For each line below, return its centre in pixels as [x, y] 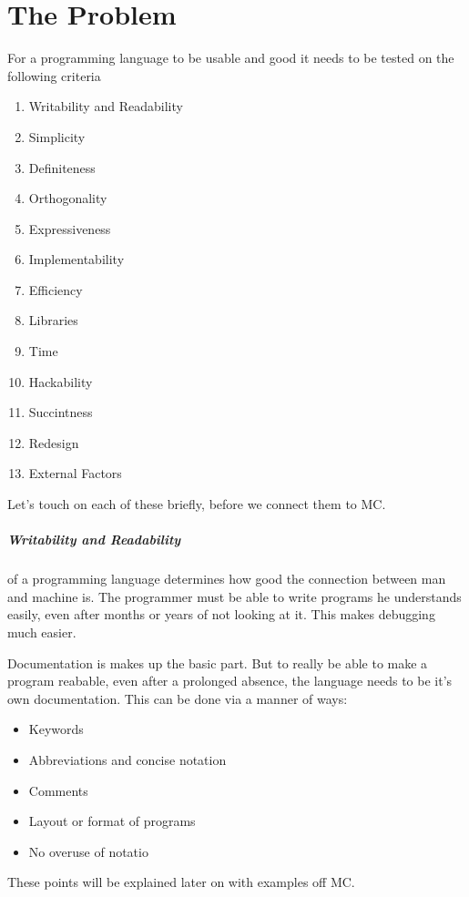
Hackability [61, 381]
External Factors [75, 473]
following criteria [54, 75]
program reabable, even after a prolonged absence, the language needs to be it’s [230, 681]
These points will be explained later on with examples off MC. [181, 882]
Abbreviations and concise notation [127, 759]
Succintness [61, 412]
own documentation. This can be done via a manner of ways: [178, 698]
